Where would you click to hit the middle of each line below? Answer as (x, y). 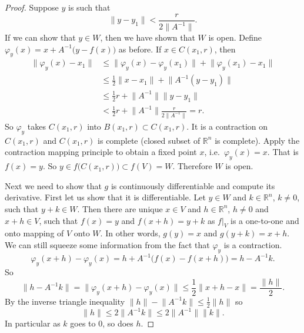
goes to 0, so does (102, 323)
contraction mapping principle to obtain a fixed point (101, 152)
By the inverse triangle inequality (65, 301)
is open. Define (235, 37)
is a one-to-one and (265, 220)
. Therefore (192, 166)
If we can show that (40, 37)
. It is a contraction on (227, 126)
